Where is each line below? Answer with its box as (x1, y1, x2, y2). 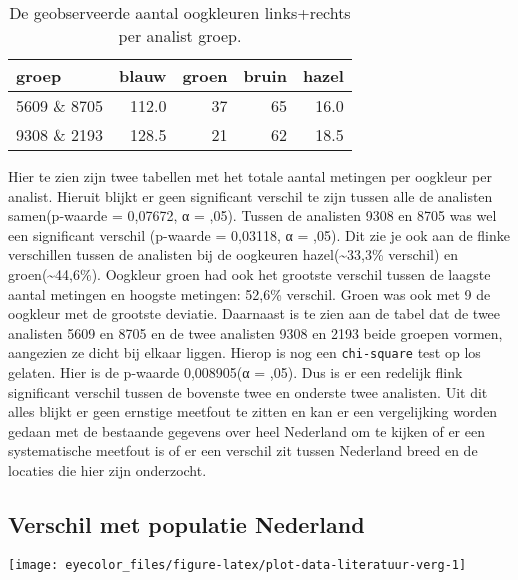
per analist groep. (118, 24, 242, 47)
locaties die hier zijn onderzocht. (8, 459, 207, 480)
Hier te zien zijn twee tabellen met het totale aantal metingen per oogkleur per (8, 166, 492, 186)
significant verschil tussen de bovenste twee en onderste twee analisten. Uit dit (8, 381, 488, 402)
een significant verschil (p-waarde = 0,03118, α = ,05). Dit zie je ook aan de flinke (8, 224, 511, 245)
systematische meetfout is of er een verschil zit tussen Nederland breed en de (8, 440, 478, 461)
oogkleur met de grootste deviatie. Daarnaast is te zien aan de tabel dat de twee (8, 303, 501, 324)
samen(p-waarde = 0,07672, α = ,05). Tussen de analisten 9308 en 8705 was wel (8, 205, 497, 226)
